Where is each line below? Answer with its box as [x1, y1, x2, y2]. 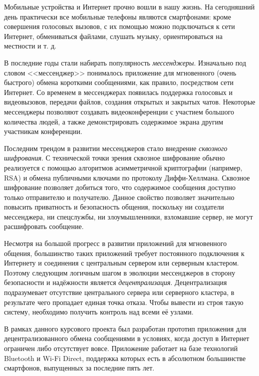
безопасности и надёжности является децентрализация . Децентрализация [4, 277, 227, 287]
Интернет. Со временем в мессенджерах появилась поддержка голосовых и [4, 86, 233, 97]
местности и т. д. [4, 40, 56, 51]
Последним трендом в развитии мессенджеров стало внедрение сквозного [4, 142, 228, 153]
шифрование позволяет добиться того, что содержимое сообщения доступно [4, 182, 236, 192]
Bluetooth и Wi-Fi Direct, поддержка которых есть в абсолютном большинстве [4, 352, 246, 363]
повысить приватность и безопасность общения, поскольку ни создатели [4, 201, 224, 212]
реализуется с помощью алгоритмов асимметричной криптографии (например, [4, 162, 243, 172]
